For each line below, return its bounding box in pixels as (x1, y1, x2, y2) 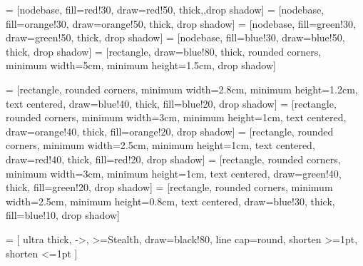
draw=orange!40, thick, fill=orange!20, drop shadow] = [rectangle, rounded (6, 123, 334, 138)
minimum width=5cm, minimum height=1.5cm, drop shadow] (6, 58, 276, 73)
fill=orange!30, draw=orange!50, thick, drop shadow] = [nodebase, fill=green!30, (6, 16, 356, 31)
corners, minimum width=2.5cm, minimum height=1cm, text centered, (6, 138, 315, 153)
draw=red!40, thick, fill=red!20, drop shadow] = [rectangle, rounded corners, (6, 151, 341, 166)
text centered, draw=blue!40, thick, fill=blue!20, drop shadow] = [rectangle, (6, 96, 337, 111)
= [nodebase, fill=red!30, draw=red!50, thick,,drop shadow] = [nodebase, (6, 2, 324, 16)
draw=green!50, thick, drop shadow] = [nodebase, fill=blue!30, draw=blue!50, (6, 30, 345, 45)
